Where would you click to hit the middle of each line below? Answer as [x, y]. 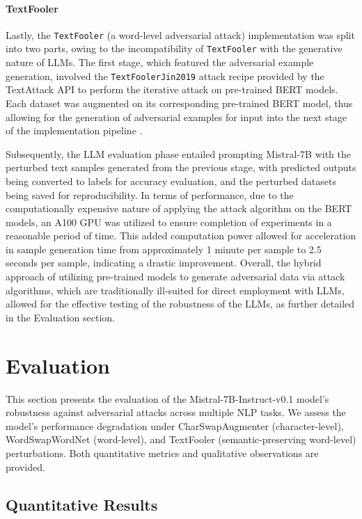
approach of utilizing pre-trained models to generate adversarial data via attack [175, 277]
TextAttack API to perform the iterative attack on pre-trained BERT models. [172, 89]
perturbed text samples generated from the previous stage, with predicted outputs [181, 167]
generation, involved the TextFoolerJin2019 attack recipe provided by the [165, 75]
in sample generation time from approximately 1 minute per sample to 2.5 [164, 249]
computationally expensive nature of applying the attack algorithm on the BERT [179, 208]
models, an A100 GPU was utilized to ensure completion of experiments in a [169, 222]
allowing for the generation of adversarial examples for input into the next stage [176, 117]
